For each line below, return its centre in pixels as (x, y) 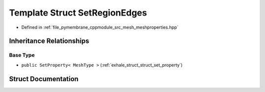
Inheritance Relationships (49, 41)
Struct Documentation (44, 79)
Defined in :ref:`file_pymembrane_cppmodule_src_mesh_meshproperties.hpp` (100, 27)
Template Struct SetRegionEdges (78, 13)
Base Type (22, 55)
